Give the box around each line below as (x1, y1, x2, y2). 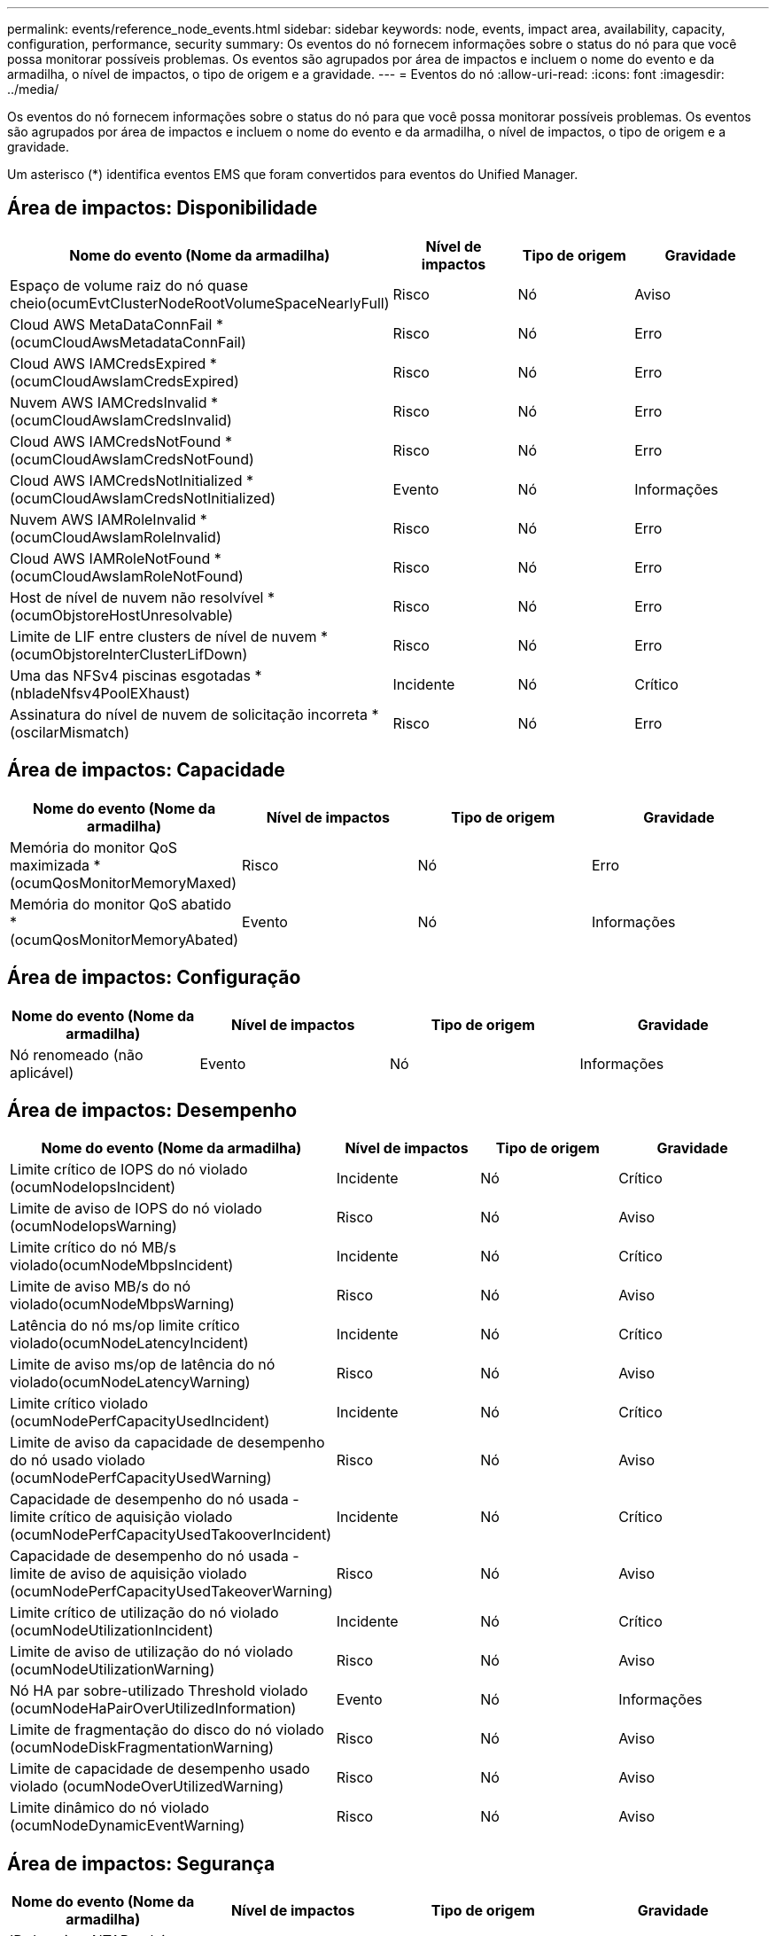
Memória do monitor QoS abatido (10, 894, 231, 913)
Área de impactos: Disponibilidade (7, 197, 318, 220)
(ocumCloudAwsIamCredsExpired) (10, 371, 239, 390)
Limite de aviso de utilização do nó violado (10, 1643, 293, 1661)
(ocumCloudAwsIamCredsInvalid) (10, 410, 232, 429)
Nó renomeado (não (10, 1045, 144, 1064)
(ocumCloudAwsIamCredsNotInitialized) (10, 488, 275, 507)
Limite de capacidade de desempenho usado (10, 1760, 310, 1778)
